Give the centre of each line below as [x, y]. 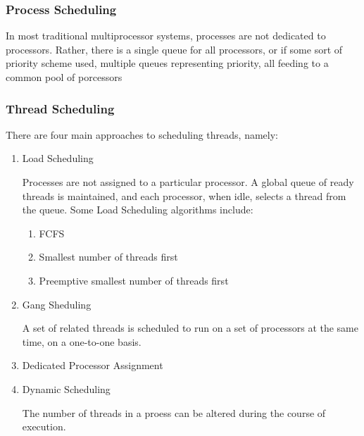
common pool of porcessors [64, 77]
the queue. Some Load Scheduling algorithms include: [138, 210]
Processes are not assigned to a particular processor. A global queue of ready [188, 182]
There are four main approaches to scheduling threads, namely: [142, 134]
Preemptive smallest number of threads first [134, 280]
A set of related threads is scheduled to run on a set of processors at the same [190, 328]
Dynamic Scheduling [66, 388]
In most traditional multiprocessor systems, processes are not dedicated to [166, 36]
